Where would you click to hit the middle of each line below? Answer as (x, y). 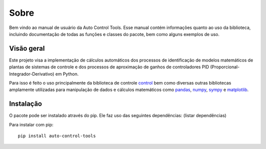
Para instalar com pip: (31, 124)
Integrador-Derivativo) (32, 74)
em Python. (67, 74)
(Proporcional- (225, 67)
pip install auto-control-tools (57, 136)
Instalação (26, 104)
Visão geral (27, 48)
